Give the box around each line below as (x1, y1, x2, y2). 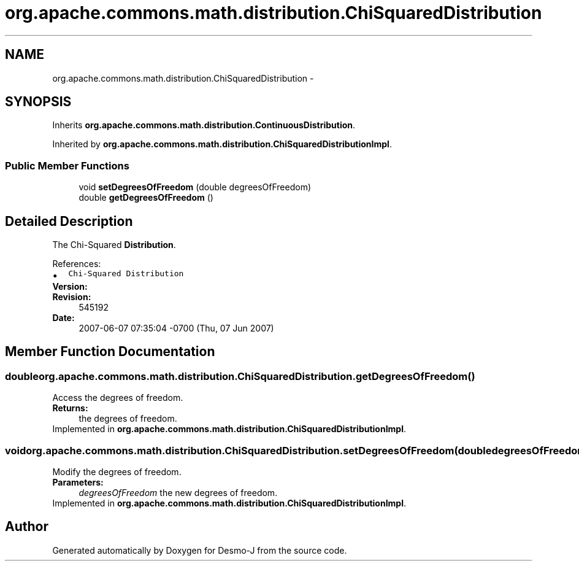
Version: (52, 281, 88, 292)
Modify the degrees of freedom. (52, 467, 182, 477)
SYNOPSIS (5, 94, 72, 110)
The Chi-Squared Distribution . (52, 239, 176, 250)
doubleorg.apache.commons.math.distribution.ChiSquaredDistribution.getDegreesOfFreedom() (5, 370, 475, 382)
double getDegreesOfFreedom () (79, 192, 213, 203)
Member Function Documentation (5, 344, 215, 360)
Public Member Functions (5, 159, 129, 172)
